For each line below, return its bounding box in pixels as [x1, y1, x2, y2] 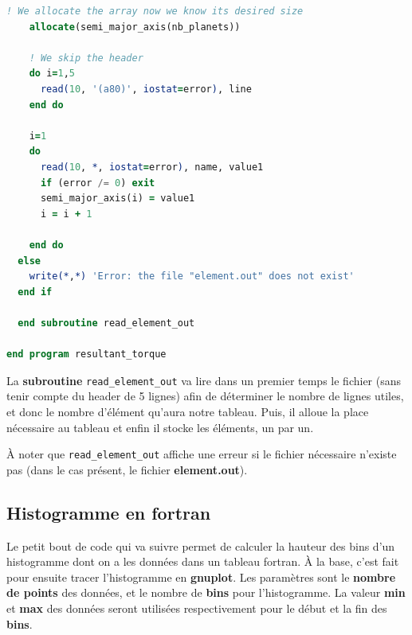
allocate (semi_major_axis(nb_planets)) [29, 21, 241, 33]
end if [18, 286, 53, 298]
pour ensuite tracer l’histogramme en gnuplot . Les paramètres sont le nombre [6, 568, 396, 585]
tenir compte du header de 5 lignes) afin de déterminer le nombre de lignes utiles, [6, 388, 404, 404]
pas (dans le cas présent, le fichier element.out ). [6, 461, 248, 477]
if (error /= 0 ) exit [40, 177, 155, 189]
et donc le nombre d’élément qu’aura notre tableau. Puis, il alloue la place [6, 403, 369, 419]
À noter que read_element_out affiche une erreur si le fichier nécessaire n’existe [6, 446, 397, 462]
